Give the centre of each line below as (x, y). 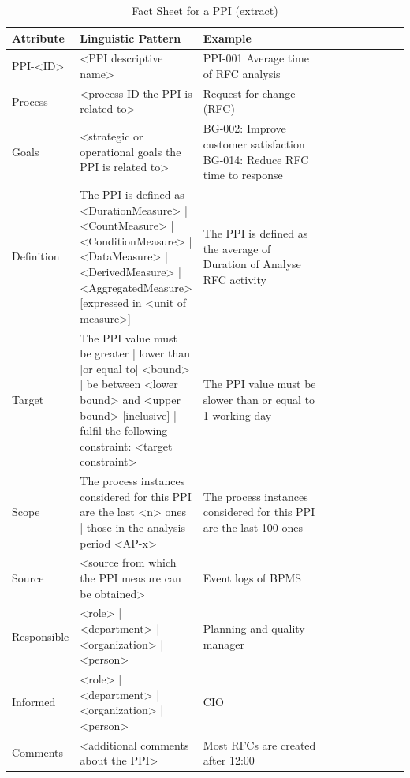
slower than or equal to (259, 399)
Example (227, 37)
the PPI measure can (130, 577)
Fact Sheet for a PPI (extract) (205, 10)
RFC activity (235, 279)
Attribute (38, 37)
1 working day (237, 415)
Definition (36, 256)
